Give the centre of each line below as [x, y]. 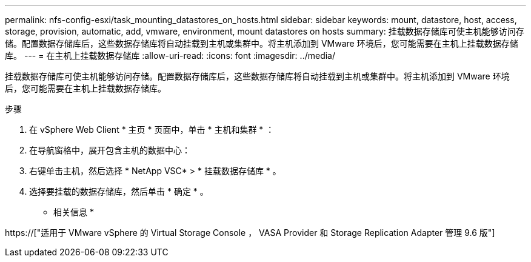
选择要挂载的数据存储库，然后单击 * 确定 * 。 [119, 191]
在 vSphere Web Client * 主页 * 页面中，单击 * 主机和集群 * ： [152, 129]
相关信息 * [74, 212]
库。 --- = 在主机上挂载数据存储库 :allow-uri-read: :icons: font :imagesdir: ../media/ [170, 55]
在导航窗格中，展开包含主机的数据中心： [110, 150]
